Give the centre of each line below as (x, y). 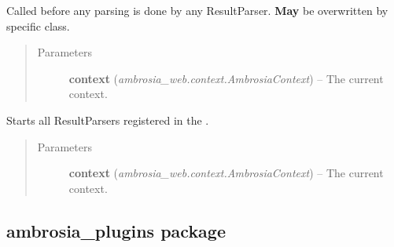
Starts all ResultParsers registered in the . (108, 120)
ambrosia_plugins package (116, 230)
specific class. (38, 25)
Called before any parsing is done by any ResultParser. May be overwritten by (197, 10)
